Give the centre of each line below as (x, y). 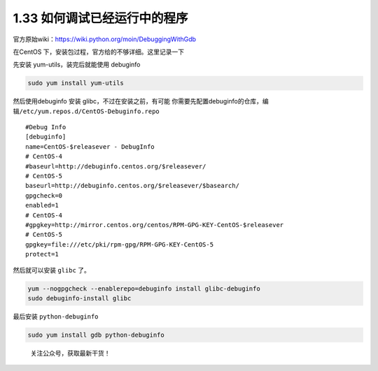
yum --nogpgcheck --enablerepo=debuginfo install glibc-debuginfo (144, 289)
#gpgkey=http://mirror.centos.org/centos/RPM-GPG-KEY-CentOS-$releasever (155, 225)
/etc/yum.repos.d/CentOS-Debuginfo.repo (90, 111)
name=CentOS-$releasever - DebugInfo (90, 146)
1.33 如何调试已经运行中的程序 (100, 18)
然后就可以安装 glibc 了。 (52, 270)
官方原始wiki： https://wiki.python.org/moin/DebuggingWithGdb (104, 39)
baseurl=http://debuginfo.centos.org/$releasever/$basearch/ (132, 186)
